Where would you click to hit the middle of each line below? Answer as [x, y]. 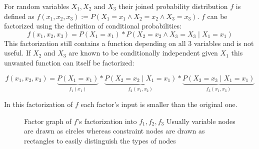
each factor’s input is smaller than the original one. [159, 104]
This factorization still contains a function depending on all [95, 43]
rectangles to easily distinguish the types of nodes [100, 140]
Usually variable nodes [201, 121]
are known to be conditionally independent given [143, 53]
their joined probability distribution [173, 6]
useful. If [17, 53]
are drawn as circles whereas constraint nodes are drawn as [114, 131]
